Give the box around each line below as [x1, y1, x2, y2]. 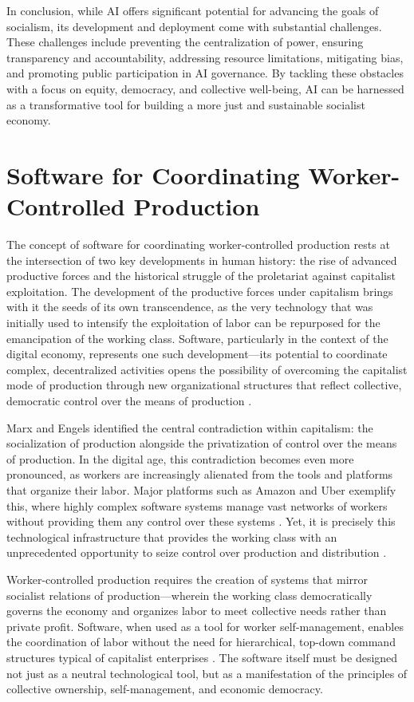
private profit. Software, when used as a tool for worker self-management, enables [6, 617, 404, 634]
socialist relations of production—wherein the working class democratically [6, 586, 373, 603]
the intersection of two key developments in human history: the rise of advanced [6, 251, 397, 268]
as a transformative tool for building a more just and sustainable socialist [6, 96, 365, 112]
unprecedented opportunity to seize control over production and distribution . [6, 544, 387, 561]
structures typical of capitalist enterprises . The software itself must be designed [6, 649, 398, 665]
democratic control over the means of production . [6, 392, 252, 408]
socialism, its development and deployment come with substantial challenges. [6, 18, 382, 34]
